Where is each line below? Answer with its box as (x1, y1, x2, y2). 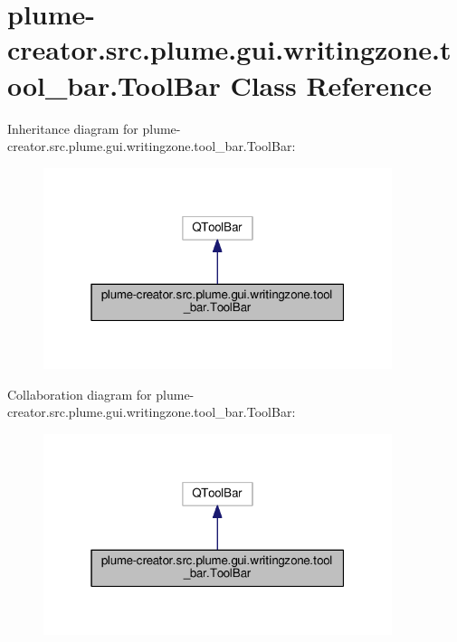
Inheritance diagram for (7, 118, 138, 137)
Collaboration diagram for (7, 384, 152, 403)
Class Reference (230, 66, 432, 103)
